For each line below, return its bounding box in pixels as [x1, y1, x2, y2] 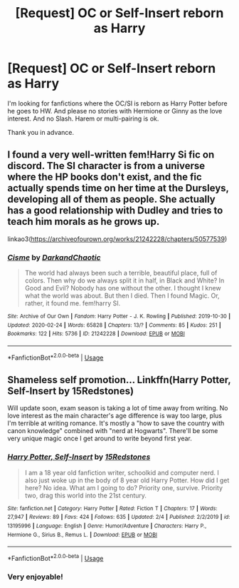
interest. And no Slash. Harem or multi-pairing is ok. [7, 114, 159, 123]
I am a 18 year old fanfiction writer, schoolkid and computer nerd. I [24, 468, 219, 477]
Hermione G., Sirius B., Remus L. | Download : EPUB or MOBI [7, 531, 158, 538]
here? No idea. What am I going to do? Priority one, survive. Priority [24, 483, 223, 492]
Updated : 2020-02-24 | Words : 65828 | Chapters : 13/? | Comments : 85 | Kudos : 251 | [7, 321, 222, 329]
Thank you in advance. [7, 128, 75, 136]
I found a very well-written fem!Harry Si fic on [7, 148, 215, 161]
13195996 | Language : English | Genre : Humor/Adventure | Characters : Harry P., [7, 522, 207, 529]
